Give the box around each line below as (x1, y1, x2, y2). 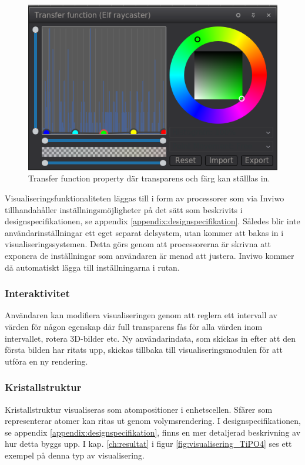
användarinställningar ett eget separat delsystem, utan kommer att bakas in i (5, 226, 284, 238)
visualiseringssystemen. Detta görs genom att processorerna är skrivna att (5, 238, 272, 250)
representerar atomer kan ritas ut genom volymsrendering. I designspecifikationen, (5, 415, 301, 427)
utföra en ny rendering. (5, 355, 88, 367)
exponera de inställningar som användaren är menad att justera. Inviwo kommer (5, 249, 294, 261)
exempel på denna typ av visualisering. (5, 449, 145, 461)
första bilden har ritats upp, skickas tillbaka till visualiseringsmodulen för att (5, 343, 283, 356)
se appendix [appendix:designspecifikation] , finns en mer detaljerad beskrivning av (5, 426, 301, 438)
